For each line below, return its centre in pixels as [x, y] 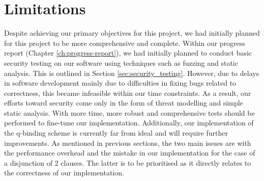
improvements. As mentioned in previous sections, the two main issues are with [128, 143]
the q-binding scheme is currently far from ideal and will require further [116, 133]
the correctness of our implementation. [64, 173]
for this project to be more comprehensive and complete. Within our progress [125, 43]
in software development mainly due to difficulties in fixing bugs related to [120, 83]
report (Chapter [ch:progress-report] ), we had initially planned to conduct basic [128, 53]
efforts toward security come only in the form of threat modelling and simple [124, 103]
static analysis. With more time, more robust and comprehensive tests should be [129, 112]
